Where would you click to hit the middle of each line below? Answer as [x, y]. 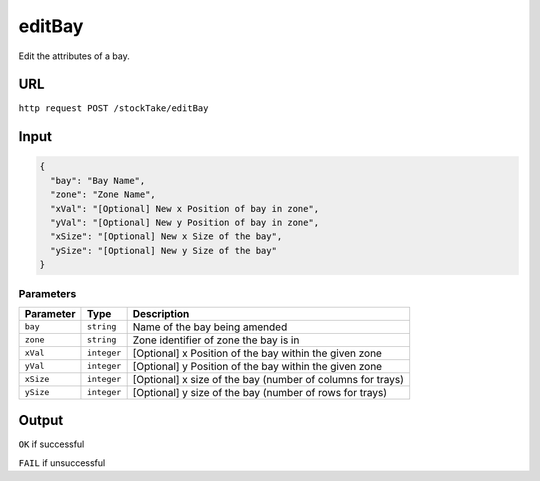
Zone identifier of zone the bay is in [216, 340]
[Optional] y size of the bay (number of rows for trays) [259, 392]
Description [161, 313]
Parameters [47, 293]
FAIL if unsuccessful [62, 462]
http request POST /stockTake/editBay [113, 108]
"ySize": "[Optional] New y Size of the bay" [163, 250]
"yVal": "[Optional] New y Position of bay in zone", [185, 223]
